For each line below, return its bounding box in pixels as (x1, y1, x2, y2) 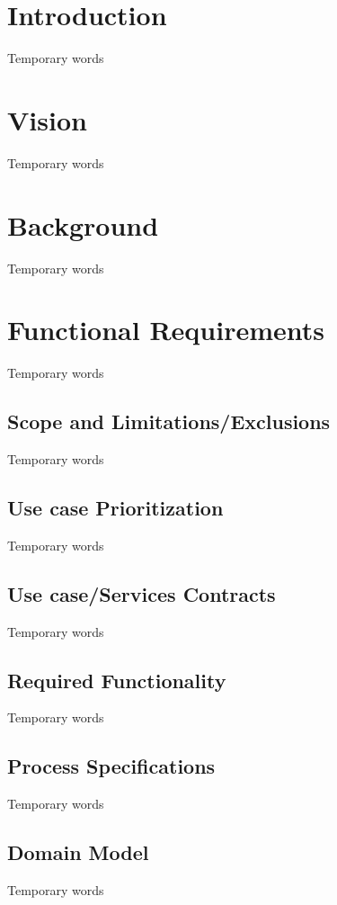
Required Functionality (7, 666, 226, 694)
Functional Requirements (7, 311, 324, 348)
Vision (7, 101, 87, 138)
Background (7, 206, 159, 243)
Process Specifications (7, 752, 216, 780)
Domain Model (7, 838, 149, 866)
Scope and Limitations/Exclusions (7, 408, 331, 435)
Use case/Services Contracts (7, 579, 276, 607)
